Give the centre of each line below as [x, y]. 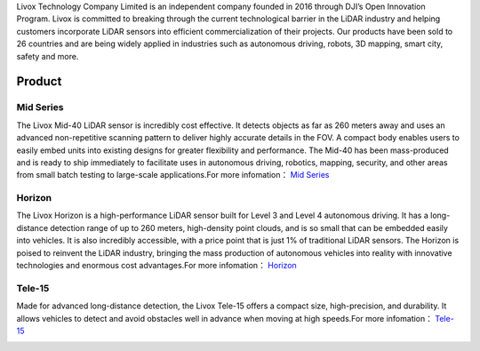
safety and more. [48, 56]
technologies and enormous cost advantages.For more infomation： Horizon [156, 265]
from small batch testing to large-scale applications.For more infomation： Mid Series [173, 175]
